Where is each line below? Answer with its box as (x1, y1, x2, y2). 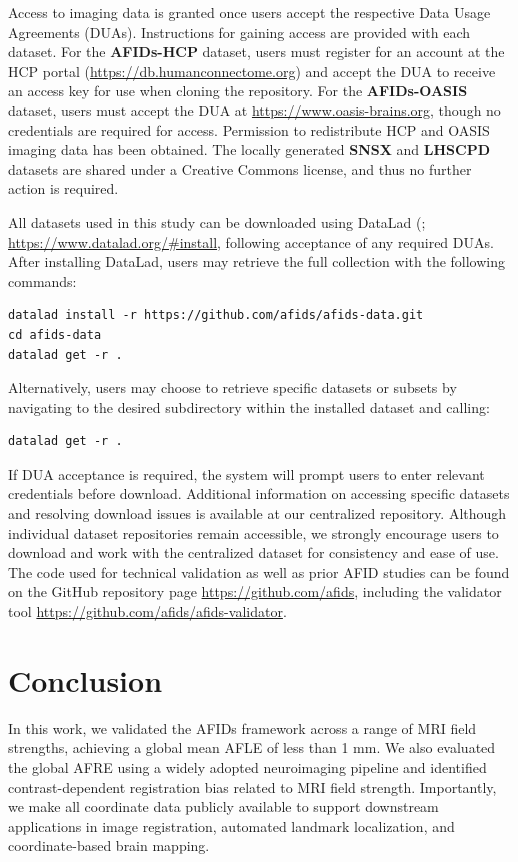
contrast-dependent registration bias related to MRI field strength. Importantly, (8, 776, 497, 797)
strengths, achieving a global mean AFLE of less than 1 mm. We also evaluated (8, 737, 496, 758)
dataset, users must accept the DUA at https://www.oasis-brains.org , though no (8, 99, 501, 120)
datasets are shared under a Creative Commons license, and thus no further (8, 158, 472, 179)
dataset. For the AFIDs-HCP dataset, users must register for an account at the (8, 41, 505, 62)
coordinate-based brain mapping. (8, 835, 210, 856)
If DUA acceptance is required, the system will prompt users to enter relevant (8, 463, 485, 484)
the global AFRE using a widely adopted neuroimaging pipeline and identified (8, 756, 487, 777)
